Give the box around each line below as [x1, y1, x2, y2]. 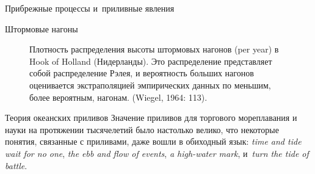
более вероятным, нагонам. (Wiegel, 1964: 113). [29, 90, 208, 103]
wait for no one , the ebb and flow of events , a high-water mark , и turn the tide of [5, 147, 309, 159]
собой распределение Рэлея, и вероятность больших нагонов [29, 67, 254, 79]
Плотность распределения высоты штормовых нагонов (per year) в [29, 43, 279, 56]
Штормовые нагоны [5, 22, 78, 35]
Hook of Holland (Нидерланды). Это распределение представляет [29, 54, 272, 67]
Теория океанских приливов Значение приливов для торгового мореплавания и [5, 111, 297, 124]
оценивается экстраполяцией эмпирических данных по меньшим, [29, 78, 271, 91]
